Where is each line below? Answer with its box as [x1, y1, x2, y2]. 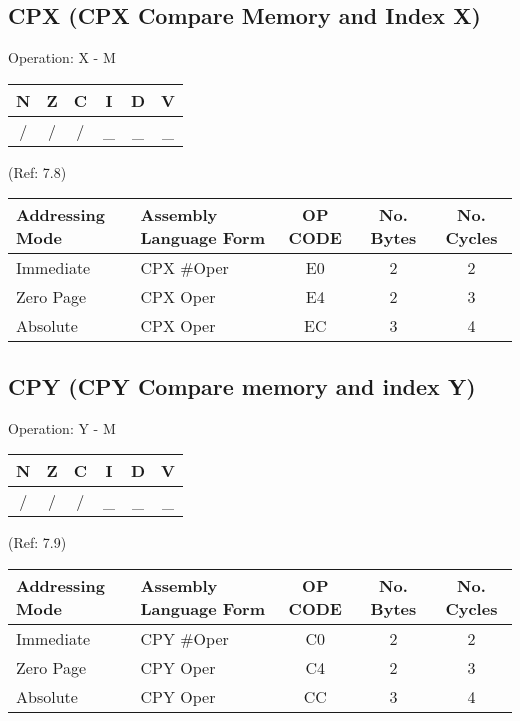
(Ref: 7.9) [8, 532, 67, 553]
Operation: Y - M [8, 417, 116, 438]
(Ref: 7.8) [8, 161, 67, 182]
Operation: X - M [8, 47, 116, 68]
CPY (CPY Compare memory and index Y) [8, 370, 476, 401]
